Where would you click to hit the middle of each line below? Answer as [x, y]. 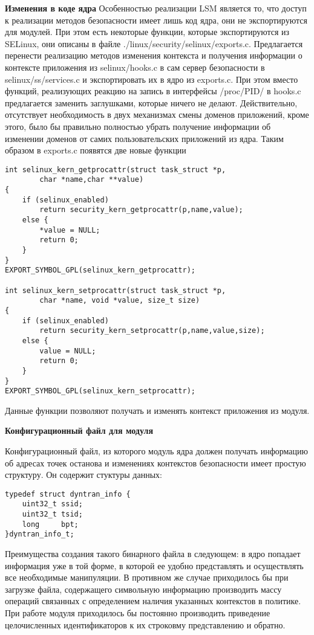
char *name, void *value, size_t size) [120, 301]
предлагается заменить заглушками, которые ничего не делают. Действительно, [151, 102]
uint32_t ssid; [52, 504]
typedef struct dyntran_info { [68, 494]
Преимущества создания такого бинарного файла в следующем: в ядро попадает [153, 554]
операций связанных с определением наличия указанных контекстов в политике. [153, 601]
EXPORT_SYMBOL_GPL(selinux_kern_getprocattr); [100, 270]
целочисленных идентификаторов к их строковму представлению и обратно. [145, 624]
